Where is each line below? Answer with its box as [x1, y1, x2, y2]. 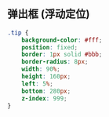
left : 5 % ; [21, 79, 54, 88]
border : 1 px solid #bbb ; [21, 50, 103, 59]
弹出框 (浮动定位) [7, 7, 90, 21]
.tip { [7, 28, 29, 37]
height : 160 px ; [21, 73, 71, 81]
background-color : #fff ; [21, 36, 103, 44]
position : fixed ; [21, 43, 78, 51]
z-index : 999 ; [21, 94, 67, 102]
